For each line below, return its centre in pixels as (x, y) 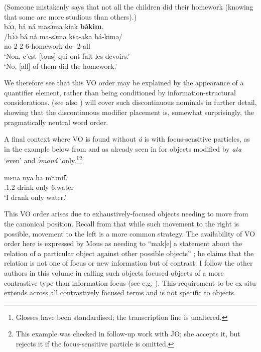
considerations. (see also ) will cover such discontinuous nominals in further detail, (130, 102)
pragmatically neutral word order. (56, 122)
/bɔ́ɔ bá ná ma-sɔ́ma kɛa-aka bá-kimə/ (63, 36)
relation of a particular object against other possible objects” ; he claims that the (129, 253)
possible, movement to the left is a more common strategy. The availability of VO (130, 233)
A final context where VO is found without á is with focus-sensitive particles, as (127, 139)
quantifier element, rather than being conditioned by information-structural (120, 92)
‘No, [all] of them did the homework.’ (61, 66)
